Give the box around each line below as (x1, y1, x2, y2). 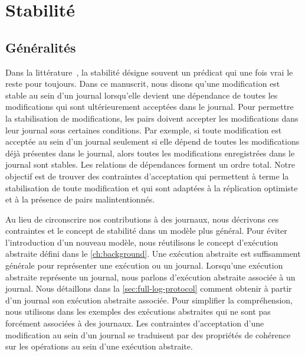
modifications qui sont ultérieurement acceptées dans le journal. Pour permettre (5, 100, 294, 113)
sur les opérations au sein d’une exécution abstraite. (5, 340, 193, 352)
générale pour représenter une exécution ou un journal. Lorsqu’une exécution (5, 259, 283, 272)
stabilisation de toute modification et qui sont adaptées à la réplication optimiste (5, 181, 298, 194)
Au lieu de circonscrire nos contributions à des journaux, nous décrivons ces (5, 213, 279, 225)
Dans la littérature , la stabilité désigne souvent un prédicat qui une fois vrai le (5, 66, 293, 78)
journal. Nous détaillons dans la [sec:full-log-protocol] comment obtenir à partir (5, 282, 292, 295)
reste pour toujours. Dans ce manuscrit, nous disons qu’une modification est (5, 77, 280, 90)
